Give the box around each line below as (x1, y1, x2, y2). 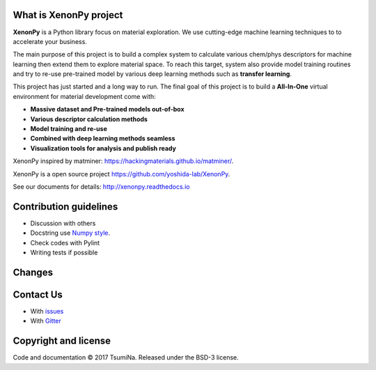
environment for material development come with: (13, 92, 156, 100)
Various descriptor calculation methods (30, 115, 148, 123)
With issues (30, 307, 64, 315)
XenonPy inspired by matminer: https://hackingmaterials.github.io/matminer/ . (13, 157, 234, 165)
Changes (13, 266, 54, 278)
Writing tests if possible (30, 248, 98, 257)
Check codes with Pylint (30, 238, 100, 247)
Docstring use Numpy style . (30, 229, 111, 237)
